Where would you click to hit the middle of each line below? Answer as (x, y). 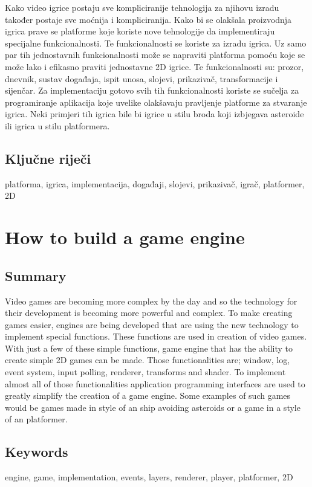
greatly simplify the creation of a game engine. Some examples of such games (148, 395)
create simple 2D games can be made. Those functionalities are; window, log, (148, 360)
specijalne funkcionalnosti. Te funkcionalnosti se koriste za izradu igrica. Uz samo (156, 43)
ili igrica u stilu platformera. (57, 125)
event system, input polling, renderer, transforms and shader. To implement (145, 372)
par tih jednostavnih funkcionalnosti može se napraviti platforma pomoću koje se (155, 55)
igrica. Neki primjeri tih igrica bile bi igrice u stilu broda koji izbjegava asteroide (154, 114)
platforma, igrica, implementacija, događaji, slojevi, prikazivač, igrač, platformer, (155, 183)
